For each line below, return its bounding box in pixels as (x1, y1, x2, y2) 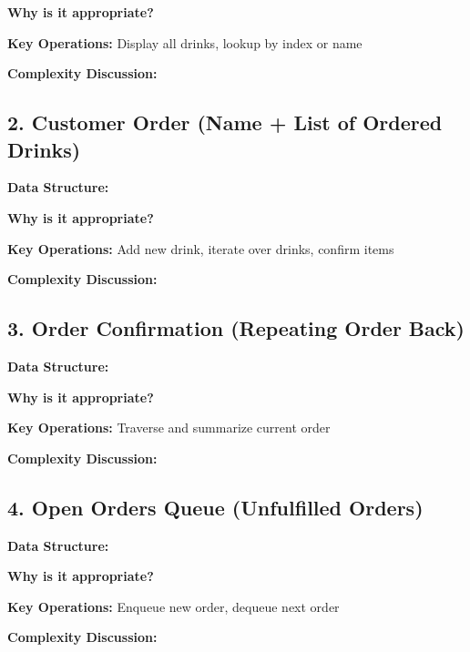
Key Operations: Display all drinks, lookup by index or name (7, 33, 363, 52)
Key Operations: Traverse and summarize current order (7, 418, 331, 437)
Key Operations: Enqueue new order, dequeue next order (7, 596, 340, 616)
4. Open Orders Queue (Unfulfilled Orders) (7, 493, 424, 521)
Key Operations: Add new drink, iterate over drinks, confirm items (7, 239, 394, 258)
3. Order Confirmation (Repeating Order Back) (7, 314, 465, 342)
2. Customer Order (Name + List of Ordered (7, 108, 443, 137)
